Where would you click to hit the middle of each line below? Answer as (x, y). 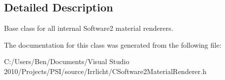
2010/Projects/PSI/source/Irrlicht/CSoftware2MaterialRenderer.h (105, 71)
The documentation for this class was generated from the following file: (113, 44)
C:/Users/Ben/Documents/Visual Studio (67, 61)
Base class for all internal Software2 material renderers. (89, 28)
